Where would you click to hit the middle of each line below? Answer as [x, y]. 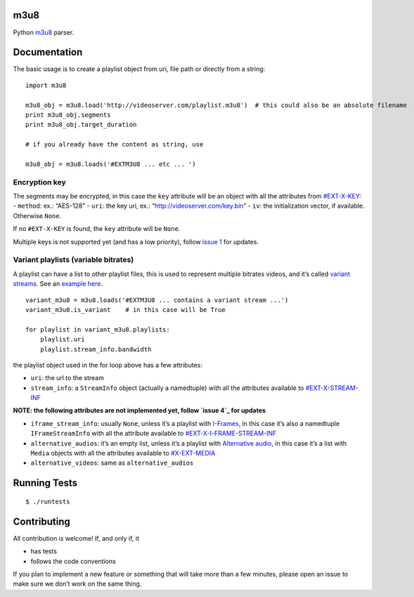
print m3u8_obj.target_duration [81, 125]
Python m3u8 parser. [44, 32]
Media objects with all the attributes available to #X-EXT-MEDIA [123, 453]
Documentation [48, 52]
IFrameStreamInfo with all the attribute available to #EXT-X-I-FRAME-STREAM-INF [154, 434]
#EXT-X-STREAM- [332, 388]
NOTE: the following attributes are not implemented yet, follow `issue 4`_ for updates [140, 410]
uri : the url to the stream [67, 378]
